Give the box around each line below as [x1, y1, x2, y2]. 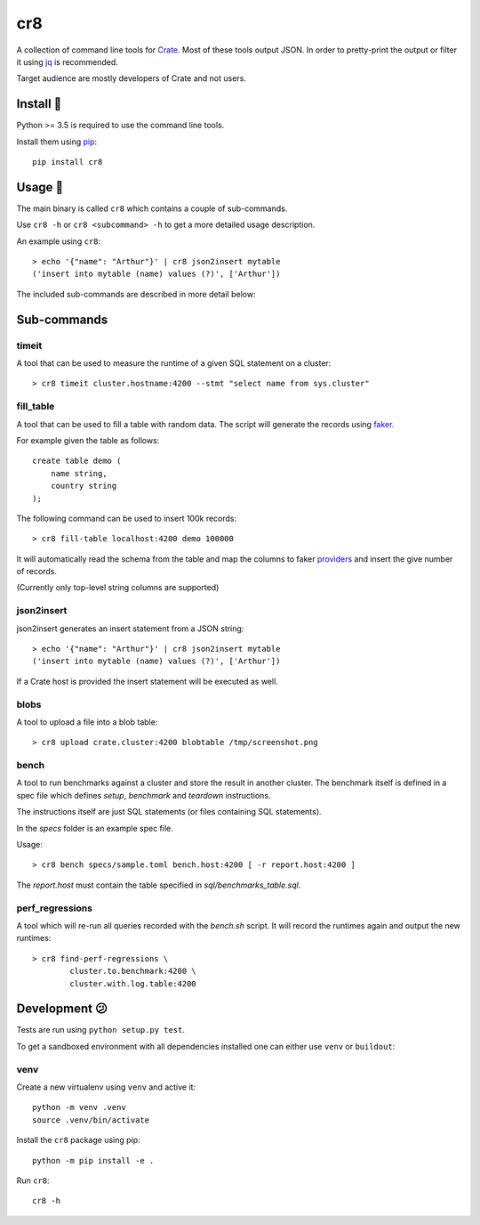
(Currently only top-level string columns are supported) [16, 582, 220, 593]
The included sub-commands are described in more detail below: [16, 288, 256, 299]
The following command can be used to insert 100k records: [16, 513, 237, 523]
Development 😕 [16, 1002, 108, 1017]
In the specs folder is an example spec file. [16, 823, 173, 833]
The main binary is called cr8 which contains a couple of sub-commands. [16, 203, 288, 214]
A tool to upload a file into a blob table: [16, 717, 158, 727]
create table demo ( [32, 456, 122, 466]
